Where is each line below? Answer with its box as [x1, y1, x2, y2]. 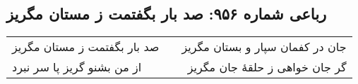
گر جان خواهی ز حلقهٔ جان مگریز [187, 59, 347, 76]
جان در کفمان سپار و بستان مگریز [181, 38, 347, 55]
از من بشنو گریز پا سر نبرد [12, 59, 142, 76]
